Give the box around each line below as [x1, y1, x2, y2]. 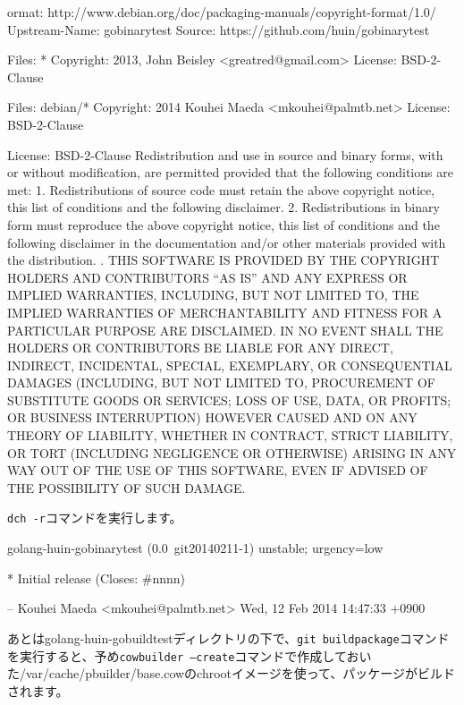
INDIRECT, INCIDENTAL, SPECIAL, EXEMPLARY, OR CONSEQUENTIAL [7, 355, 452, 374]
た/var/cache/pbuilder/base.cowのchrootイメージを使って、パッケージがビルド [7, 664, 456, 683]
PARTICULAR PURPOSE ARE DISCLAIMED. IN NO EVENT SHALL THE [7, 320, 443, 339]
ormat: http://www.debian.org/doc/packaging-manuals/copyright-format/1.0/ [7, 3, 436, 21]
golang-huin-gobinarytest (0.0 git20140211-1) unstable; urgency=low [7, 539, 384, 557]
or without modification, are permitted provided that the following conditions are [7, 163, 453, 182]
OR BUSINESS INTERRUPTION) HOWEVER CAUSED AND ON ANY [7, 408, 418, 427]
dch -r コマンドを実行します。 [7, 508, 182, 527]
